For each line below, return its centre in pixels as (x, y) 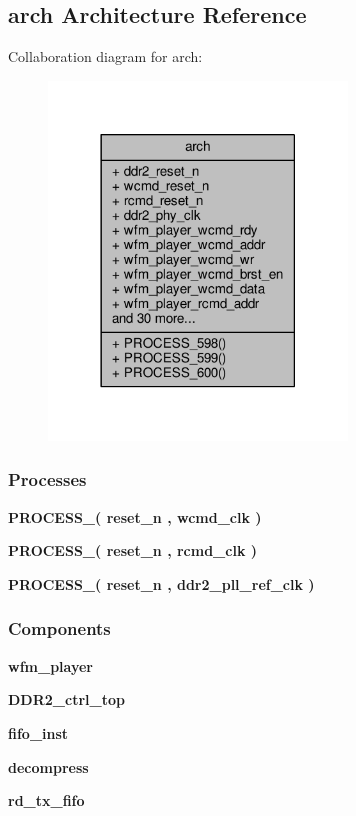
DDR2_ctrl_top (66, 699)
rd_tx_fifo (46, 800)
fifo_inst (38, 732)
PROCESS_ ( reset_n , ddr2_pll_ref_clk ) (161, 583)
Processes (47, 479)
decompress (48, 766)
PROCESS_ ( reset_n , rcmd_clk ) (133, 550)
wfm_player (50, 665)
